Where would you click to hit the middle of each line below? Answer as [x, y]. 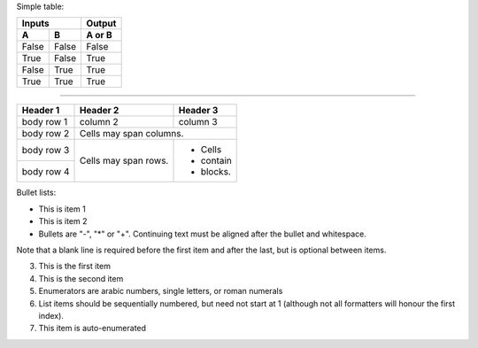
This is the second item [81, 278]
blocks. [216, 172]
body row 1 [45, 122]
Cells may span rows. [124, 161]
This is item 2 [63, 221]
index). [51, 315]
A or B [99, 35]
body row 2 [46, 134]
